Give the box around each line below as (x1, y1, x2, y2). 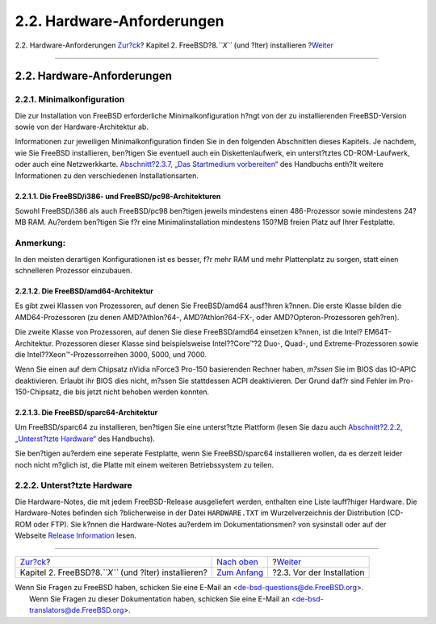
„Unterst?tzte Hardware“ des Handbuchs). (15, 434, 155, 443)
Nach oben (216, 556, 258, 568)
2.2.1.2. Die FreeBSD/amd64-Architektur (15, 286, 153, 296)
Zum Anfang (216, 567, 264, 578)
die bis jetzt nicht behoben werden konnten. (63, 387, 210, 397)
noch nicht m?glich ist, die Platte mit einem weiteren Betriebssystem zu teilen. (15, 460, 275, 469)
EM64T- (363, 327, 392, 337)
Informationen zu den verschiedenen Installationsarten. (15, 170, 199, 181)
